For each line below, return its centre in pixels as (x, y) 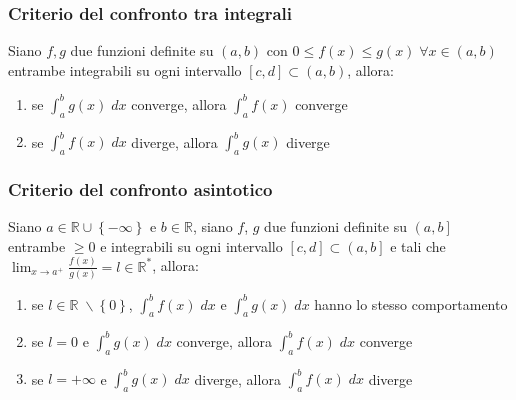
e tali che (418, 245)
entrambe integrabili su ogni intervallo (125, 69)
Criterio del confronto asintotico (140, 188)
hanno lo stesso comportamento (411, 303)
